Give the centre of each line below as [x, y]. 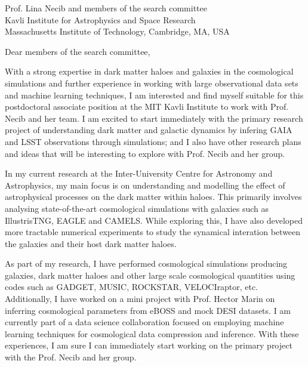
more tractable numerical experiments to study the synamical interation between [153, 232]
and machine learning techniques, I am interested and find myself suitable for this [154, 95]
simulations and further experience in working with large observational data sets [152, 83]
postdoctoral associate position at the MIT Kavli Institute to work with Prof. [147, 107]
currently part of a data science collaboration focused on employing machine [144, 322]
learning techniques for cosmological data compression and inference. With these [152, 333]
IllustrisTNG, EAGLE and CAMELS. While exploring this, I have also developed [154, 220]
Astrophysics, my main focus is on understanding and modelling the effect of [145, 185]
